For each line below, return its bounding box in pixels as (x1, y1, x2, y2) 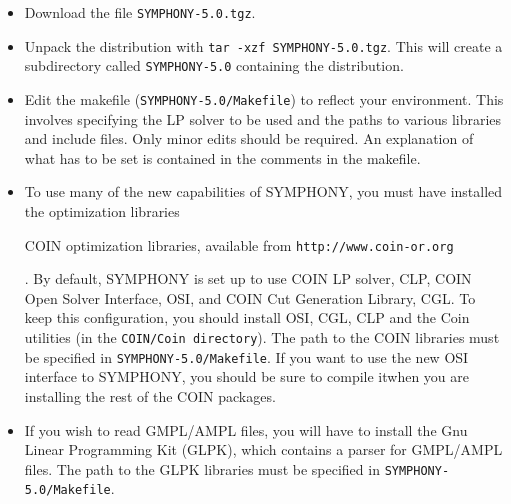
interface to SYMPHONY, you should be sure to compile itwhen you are (24, 366, 469, 387)
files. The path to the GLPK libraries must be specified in (24, 458, 380, 479)
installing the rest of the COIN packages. (24, 385, 276, 406)
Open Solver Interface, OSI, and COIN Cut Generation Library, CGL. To (24, 287, 476, 308)
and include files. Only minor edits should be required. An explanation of (24, 128, 474, 149)
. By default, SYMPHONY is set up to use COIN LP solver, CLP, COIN (24, 268, 472, 289)
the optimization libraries (24, 201, 180, 221)
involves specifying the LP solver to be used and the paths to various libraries (24, 108, 502, 129)
